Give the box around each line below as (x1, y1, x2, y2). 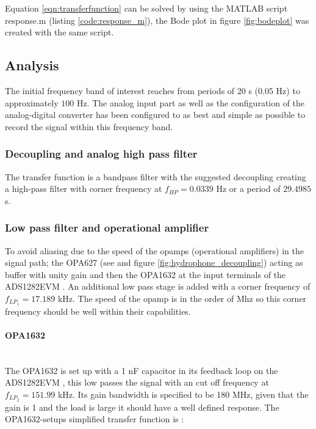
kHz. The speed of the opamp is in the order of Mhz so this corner (57, 291, 307, 304)
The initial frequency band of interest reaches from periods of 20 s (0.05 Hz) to (5, 84, 300, 97)
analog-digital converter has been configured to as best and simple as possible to (5, 108, 306, 121)
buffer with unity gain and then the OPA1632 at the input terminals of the (5, 268, 286, 280)
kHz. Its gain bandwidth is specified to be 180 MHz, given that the (57, 387, 309, 400)
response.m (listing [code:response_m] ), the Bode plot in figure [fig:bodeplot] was (5, 13, 309, 26)
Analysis (5, 56, 59, 75)
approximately (5, 96, 59, 109)
